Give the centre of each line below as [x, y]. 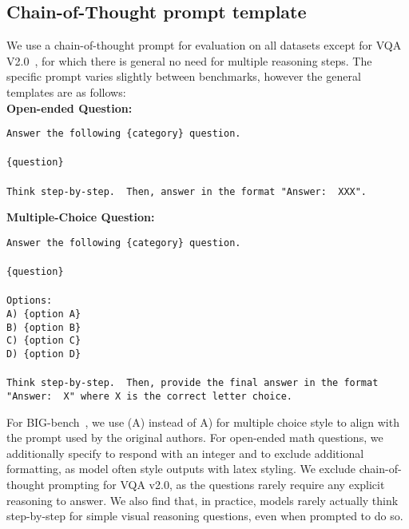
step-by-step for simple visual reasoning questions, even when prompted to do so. [205, 516]
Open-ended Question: [69, 107]
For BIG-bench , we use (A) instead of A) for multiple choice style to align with [203, 422]
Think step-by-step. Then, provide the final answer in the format [193, 383]
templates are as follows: [66, 91]
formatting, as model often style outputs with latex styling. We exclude [181, 469]
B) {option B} [44, 327]
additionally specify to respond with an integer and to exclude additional [185, 453]
